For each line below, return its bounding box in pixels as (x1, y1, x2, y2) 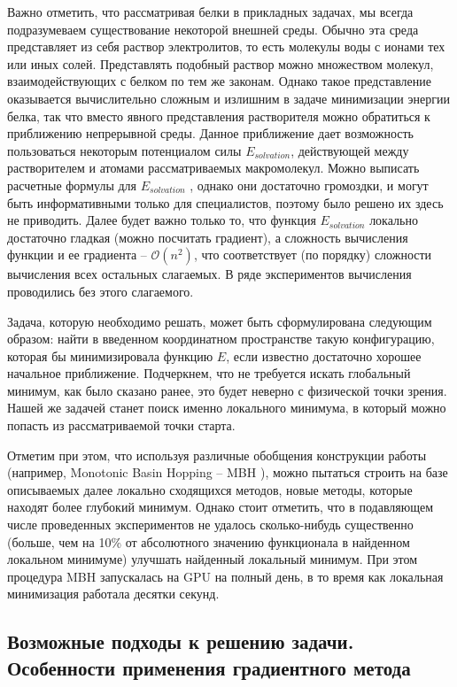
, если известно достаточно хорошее (226, 346, 422, 365)
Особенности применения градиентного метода (7, 653, 411, 681)
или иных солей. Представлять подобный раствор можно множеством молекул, (7, 54, 434, 73)
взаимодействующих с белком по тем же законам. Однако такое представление (7, 72, 432, 90)
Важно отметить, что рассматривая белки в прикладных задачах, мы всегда (7, 3, 414, 20)
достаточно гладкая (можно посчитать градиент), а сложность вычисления (7, 228, 408, 246)
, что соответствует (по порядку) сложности (193, 245, 432, 264)
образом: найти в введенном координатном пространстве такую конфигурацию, (7, 329, 435, 348)
